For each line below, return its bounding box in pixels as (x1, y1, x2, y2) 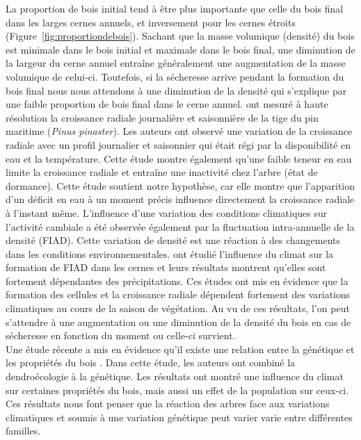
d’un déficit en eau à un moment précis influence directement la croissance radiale (6, 192, 355, 206)
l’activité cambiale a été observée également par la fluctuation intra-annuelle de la (6, 219, 355, 234)
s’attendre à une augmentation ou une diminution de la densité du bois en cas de (6, 314, 351, 329)
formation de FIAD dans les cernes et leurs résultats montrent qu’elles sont (6, 260, 326, 275)
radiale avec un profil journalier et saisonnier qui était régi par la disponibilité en (6, 137, 351, 152)
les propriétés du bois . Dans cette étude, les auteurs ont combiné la (6, 355, 296, 370)
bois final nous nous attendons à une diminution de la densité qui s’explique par (6, 83, 347, 97)
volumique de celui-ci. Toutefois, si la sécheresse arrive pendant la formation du (6, 69, 344, 83)
